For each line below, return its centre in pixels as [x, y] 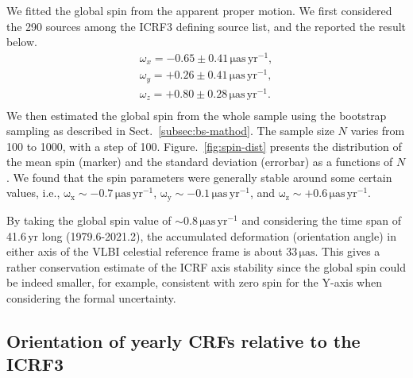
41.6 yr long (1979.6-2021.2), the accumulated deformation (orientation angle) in [201, 235]
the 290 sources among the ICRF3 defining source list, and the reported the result [206, 26]
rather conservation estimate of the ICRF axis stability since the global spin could [206, 266]
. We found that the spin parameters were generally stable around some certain [199, 177]
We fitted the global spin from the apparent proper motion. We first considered [199, 10]
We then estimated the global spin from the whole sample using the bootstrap [197, 115]
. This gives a [347, 251]
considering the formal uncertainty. [91, 297]
